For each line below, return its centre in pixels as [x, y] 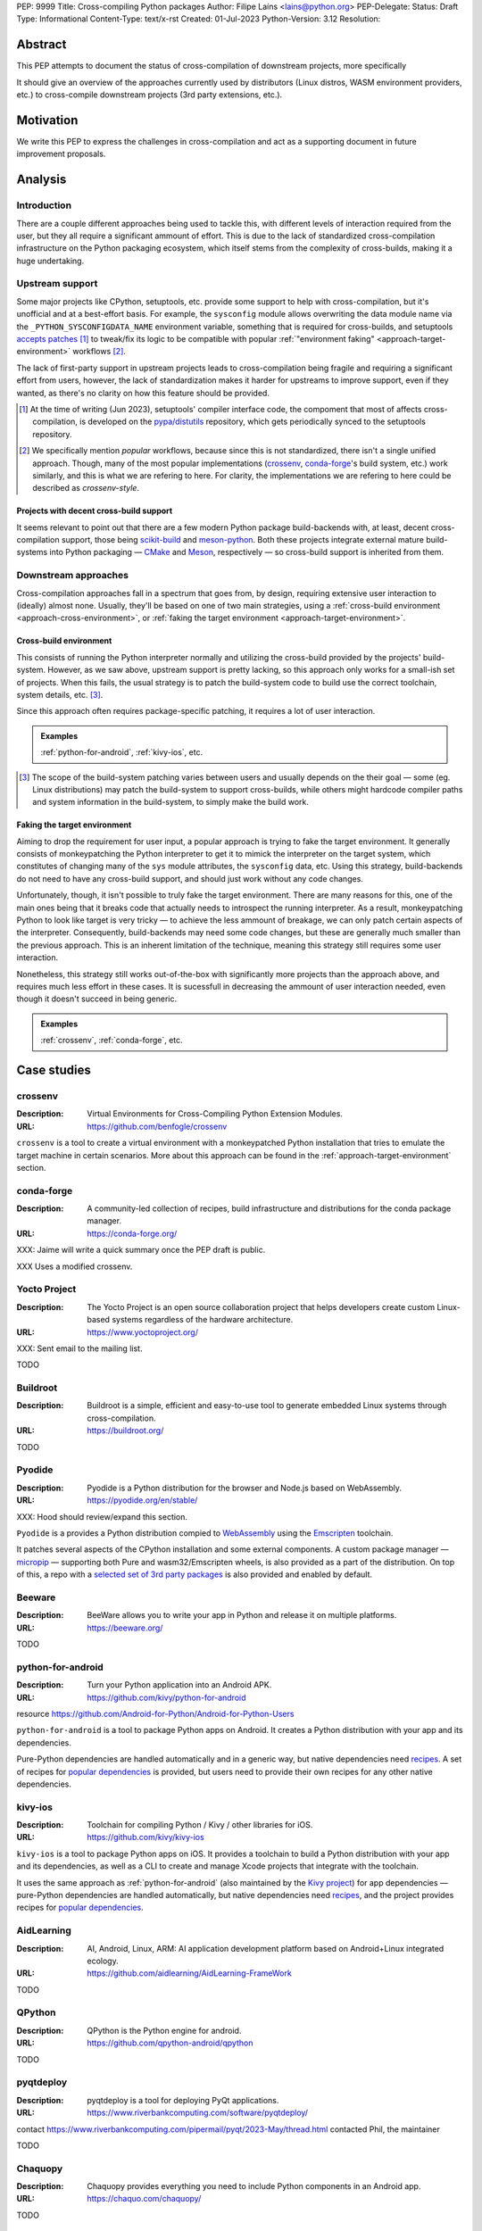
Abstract [42, 45]
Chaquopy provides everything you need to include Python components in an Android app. [254, 2186]
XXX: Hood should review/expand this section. [102, 1516]
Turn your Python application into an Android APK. [179, 1685]
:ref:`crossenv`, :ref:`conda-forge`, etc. [112, 1041]
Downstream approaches [73, 576]
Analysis [42, 180]
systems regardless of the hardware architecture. [203, 1320]
